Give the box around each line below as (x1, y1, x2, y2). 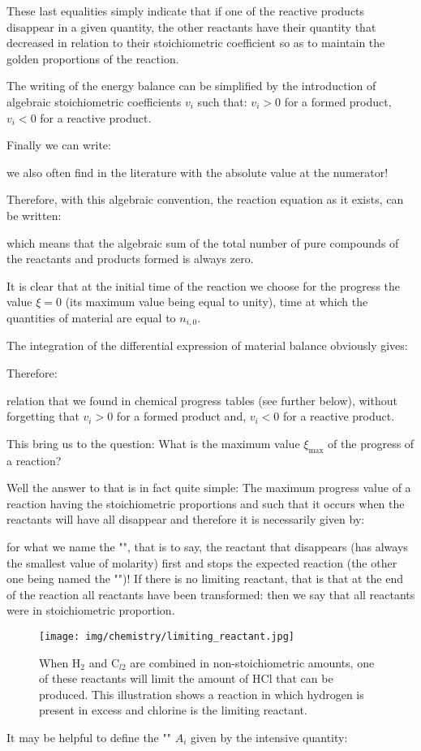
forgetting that (6, 408, 79, 425)
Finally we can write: (6, 136, 111, 153)
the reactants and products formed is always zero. (6, 250, 254, 267)
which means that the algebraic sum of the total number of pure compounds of (6, 234, 399, 251)
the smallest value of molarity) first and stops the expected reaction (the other (6, 554, 397, 571)
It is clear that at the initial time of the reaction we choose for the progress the (6, 277, 401, 294)
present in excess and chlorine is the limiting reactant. (39, 701, 307, 719)
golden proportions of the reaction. (6, 50, 179, 67)
